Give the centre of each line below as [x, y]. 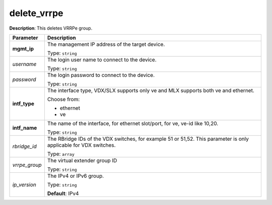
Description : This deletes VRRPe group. [51, 28]
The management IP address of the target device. [106, 44]
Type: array [61, 154]
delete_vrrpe [36, 13]
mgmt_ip [23, 49]
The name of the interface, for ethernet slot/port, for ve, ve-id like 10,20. [133, 123]
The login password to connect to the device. [101, 75]
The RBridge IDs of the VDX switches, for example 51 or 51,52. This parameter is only [148, 139]
